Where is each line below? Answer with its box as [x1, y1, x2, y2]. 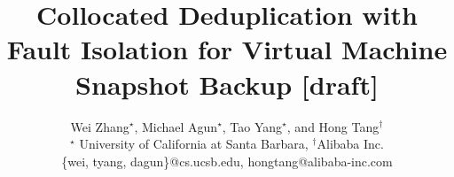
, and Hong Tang [286, 117, 380, 135]
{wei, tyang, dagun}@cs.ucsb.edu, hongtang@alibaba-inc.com [61, 151, 393, 170]
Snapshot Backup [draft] [75, 65, 379, 102]
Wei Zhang [70, 117, 129, 135]
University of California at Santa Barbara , [79, 135, 309, 153]
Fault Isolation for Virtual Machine [6, 31, 448, 67]
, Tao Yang [222, 117, 283, 135]
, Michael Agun [134, 117, 218, 135]
